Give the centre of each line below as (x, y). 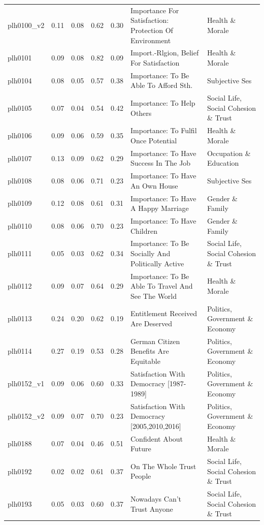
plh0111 (20, 253)
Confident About (157, 438)
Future (141, 449)
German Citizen (155, 341)
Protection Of (152, 30)
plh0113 (20, 318)
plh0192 (20, 471)
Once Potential (154, 140)
